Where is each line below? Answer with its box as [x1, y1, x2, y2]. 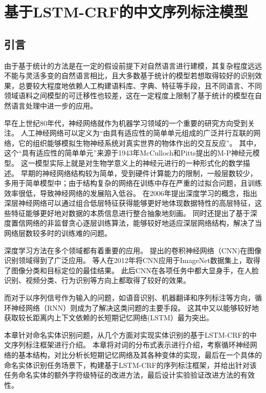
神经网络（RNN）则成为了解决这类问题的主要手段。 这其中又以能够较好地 [11, 302, 259, 313]
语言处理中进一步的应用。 [11, 100, 97, 111]
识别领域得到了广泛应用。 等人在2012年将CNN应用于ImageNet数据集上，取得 [4, 255, 260, 266]
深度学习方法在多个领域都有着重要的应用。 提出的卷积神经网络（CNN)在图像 [4, 245, 262, 255]
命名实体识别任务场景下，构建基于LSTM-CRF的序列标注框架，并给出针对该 [4, 359, 257, 370]
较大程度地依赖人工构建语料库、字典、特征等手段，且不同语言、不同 [32, 80, 262, 91]
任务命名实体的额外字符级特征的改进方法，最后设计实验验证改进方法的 [4, 369, 240, 380]
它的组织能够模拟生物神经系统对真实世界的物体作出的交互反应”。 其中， [18, 137, 261, 148]
